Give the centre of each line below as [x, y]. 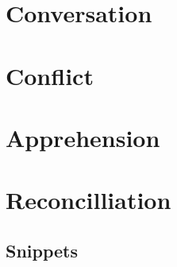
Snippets [42, 250]
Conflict [50, 75]
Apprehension [83, 137]
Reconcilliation [88, 200]
